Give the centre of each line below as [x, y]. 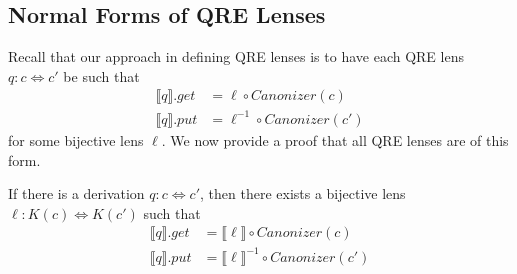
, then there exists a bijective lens [303, 193]
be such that [101, 75]
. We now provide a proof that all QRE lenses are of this [335, 139]
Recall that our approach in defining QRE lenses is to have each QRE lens [236, 56]
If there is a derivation [76, 193]
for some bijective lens [76, 139]
